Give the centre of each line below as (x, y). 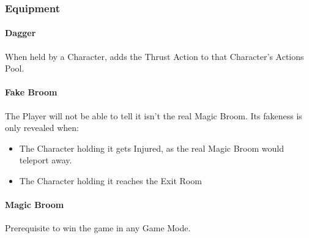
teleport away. (46, 160)
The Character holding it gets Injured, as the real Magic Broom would (152, 148)
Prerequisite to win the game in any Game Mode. (98, 228)
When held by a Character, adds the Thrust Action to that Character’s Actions (154, 56)
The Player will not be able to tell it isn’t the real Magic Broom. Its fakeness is (154, 115)
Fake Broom (31, 92)
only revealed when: (42, 128)
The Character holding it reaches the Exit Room (110, 180)
